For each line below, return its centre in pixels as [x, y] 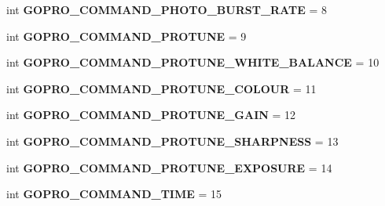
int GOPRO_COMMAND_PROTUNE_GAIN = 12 [151, 115]
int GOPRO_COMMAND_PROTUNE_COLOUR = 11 [161, 88]
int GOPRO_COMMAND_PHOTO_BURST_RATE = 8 [167, 9]
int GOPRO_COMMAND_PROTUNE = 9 [126, 36]
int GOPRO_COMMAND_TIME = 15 [114, 194]
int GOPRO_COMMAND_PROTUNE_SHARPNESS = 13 [172, 141]
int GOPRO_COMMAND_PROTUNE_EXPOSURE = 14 [169, 167]
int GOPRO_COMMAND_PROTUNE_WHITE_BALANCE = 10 [193, 62]
